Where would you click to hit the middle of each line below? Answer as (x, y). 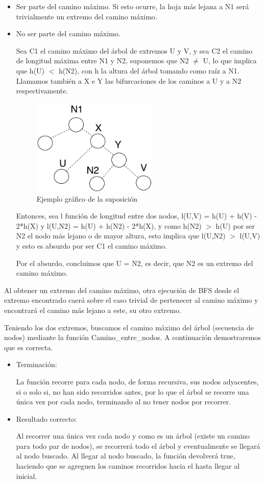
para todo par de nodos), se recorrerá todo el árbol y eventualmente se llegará (138, 445)
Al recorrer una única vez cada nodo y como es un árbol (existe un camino (133, 436)
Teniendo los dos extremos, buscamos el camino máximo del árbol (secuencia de (129, 327)
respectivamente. (42, 91)
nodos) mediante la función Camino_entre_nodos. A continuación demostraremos (132, 337)
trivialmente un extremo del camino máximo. (87, 16)
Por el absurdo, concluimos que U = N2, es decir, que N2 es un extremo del (135, 263)
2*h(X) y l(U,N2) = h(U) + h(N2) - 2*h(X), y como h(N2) (109, 225)
